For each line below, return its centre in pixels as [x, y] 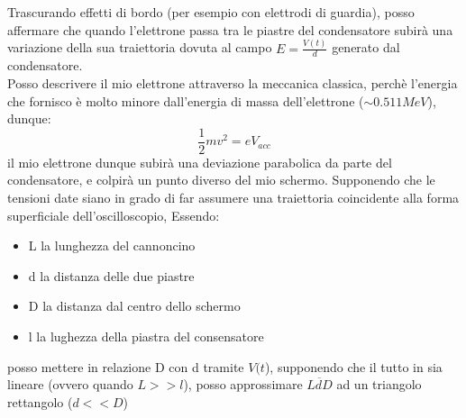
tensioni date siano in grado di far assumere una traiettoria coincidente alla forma [233, 197]
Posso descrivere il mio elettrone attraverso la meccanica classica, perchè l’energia [233, 82]
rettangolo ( [40, 401]
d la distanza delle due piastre [111, 275]
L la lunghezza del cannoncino [112, 245]
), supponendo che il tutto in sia [353, 366]
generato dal [366, 47]
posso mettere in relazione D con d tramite [126, 366]
